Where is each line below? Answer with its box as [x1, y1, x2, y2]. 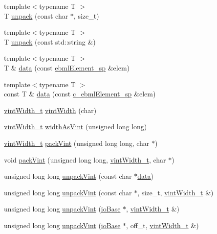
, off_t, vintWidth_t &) [126, 220, 199, 230]
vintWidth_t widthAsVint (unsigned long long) [4, 121, 147, 132]
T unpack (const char [4, 10, 68, 21]
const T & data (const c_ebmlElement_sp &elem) [4, 89, 156, 99]
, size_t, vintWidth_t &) [137, 187, 214, 197]
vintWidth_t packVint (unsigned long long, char [4, 138, 150, 148]
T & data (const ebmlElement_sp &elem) [4, 62, 130, 72]
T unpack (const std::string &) [4, 36, 96, 47]
